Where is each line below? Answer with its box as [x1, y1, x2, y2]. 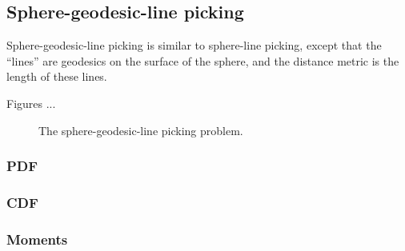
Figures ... [6, 94, 56, 111]
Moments [6, 229, 68, 249]
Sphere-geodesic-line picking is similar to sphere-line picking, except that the [6, 37, 382, 54]
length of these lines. [6, 68, 107, 85]
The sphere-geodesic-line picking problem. [38, 122, 243, 138]
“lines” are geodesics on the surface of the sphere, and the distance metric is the [6, 52, 399, 69]
